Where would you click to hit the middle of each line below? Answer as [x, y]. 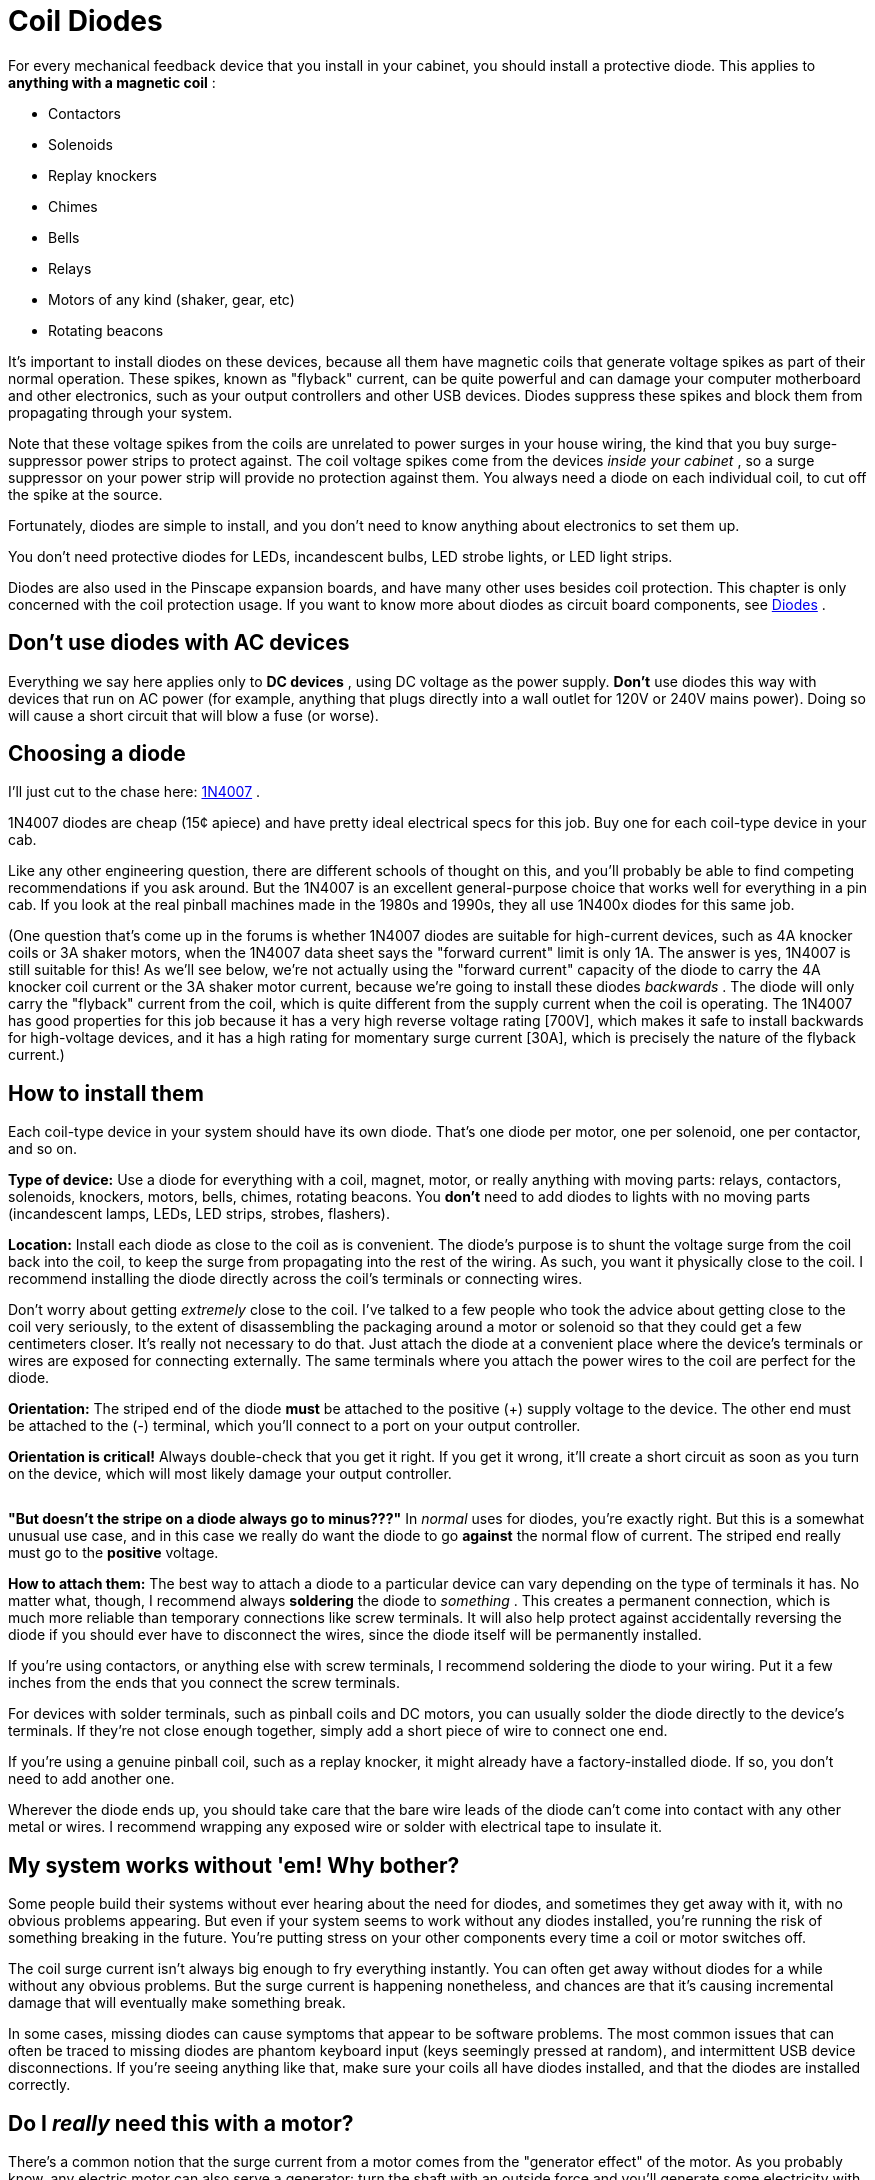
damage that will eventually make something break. [177, 2003]
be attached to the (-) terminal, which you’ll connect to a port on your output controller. [294, 1426]
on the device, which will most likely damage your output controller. [230, 1474]
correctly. [39, 2085]
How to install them [106, 1093]
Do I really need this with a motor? [181, 2123]
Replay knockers [102, 175]
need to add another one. [91, 1779]
